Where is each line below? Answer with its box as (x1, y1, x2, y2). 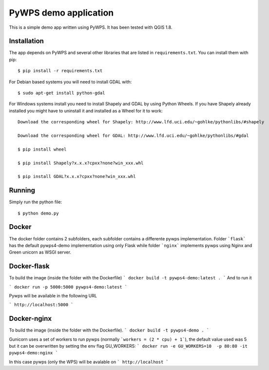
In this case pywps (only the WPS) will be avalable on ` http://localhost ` (9, 359, 169, 365)
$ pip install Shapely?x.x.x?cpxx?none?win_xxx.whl (18, 160, 144, 166)
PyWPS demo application (9, 7, 114, 18)
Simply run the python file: (9, 199, 62, 205)
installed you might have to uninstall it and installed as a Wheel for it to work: (9, 108, 163, 114)
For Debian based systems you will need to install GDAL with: (9, 78, 132, 85)
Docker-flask (9, 262, 50, 271)
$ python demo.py (18, 210, 59, 216)
